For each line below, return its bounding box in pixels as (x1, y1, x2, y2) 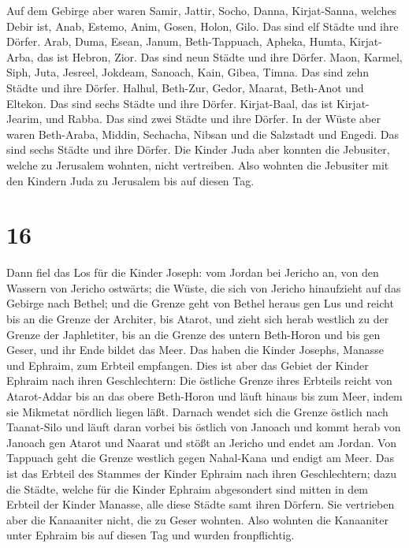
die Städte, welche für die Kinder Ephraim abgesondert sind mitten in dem (6, 480, 369, 497)
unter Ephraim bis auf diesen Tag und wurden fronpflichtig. (6, 527, 295, 543)
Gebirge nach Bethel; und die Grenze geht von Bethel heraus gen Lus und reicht (6, 295, 394, 311)
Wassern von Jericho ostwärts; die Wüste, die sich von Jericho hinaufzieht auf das (6, 279, 401, 296)
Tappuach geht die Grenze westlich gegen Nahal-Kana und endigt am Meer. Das (6, 449, 395, 466)
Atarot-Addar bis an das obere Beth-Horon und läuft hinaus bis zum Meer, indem (6, 388, 403, 404)
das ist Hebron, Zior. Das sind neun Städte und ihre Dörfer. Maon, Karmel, (37, 48, 403, 65)
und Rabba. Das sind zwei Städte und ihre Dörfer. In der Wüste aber (46, 110, 381, 127)
